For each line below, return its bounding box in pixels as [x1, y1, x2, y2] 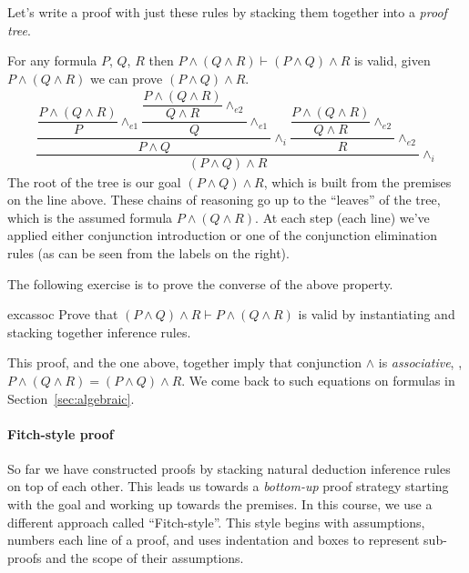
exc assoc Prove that [7, 305, 118, 324]
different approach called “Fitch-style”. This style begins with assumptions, [7, 512, 425, 531]
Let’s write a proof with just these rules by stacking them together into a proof [7, 3, 447, 21]
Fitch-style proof [7, 424, 114, 443]
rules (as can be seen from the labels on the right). [7, 243, 290, 262]
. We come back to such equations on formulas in [181, 370, 455, 389]
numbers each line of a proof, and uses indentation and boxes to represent [7, 530, 420, 549]
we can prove [89, 68, 163, 87]
